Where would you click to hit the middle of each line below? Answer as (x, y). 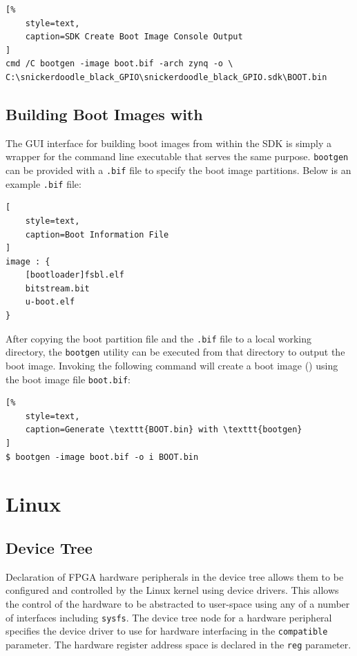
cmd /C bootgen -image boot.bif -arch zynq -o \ (119, 64)
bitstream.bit (57, 288)
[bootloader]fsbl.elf (75, 275)
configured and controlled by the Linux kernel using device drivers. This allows (172, 590)
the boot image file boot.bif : (68, 379)
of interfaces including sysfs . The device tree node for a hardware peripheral (169, 617)
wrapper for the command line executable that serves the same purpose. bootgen (177, 156)
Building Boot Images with (104, 114)
